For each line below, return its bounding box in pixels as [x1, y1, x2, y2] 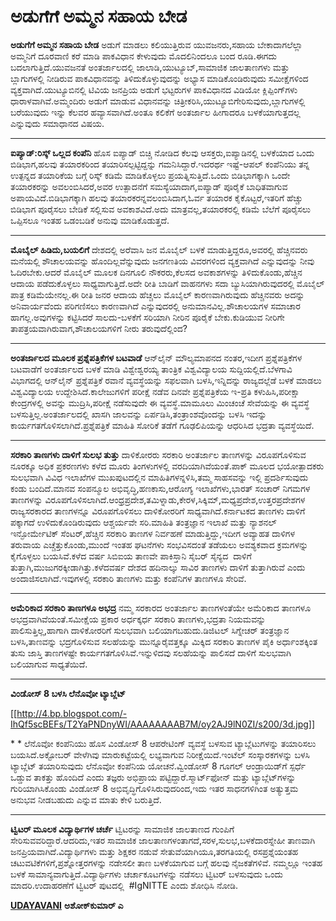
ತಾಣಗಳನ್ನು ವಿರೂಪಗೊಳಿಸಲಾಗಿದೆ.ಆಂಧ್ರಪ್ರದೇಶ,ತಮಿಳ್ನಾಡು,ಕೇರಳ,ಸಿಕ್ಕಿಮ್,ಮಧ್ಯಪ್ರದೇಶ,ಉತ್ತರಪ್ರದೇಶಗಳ [10, 493, 306, 505]
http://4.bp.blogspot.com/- [16, 707, 128, 719]
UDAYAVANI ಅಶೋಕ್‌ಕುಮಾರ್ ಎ [10, 899, 124, 911]
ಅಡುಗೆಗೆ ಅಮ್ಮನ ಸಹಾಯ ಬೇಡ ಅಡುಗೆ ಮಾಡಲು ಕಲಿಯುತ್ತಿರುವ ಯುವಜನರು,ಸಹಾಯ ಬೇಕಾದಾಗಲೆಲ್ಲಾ [10, 38, 303, 50]
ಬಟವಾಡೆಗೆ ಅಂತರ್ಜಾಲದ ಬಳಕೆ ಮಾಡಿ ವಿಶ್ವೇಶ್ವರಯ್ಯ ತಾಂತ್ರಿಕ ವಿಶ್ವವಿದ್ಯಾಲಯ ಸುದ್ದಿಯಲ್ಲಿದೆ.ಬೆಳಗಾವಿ [10, 363, 293, 375]
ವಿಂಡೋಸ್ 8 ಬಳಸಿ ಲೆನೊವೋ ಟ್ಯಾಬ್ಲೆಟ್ [10, 687, 127, 699]
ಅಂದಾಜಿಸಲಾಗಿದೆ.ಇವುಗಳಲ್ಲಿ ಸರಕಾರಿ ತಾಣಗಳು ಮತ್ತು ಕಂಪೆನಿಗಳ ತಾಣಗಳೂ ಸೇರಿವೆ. [10, 572, 247, 584]
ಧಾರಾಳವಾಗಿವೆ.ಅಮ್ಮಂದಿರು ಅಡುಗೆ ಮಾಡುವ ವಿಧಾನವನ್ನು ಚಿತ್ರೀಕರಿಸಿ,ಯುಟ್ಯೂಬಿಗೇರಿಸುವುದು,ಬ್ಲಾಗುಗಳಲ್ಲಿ [10, 95, 306, 107]
